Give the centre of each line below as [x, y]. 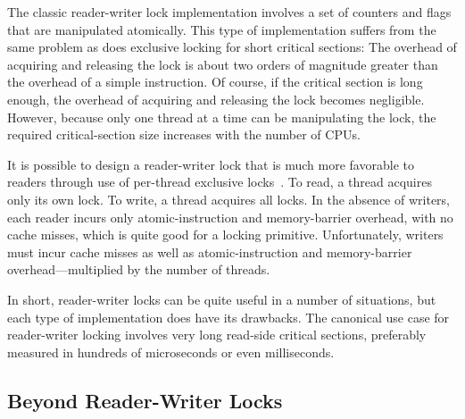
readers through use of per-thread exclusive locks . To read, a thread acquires [220, 182]
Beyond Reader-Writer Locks [145, 400]
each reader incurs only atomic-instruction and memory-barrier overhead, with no [230, 217]
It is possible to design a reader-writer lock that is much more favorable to [211, 164]
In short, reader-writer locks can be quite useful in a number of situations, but [222, 299]
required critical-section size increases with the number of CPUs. [184, 134]
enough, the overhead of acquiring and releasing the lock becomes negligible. [216, 99]
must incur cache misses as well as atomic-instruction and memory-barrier [210, 251]
